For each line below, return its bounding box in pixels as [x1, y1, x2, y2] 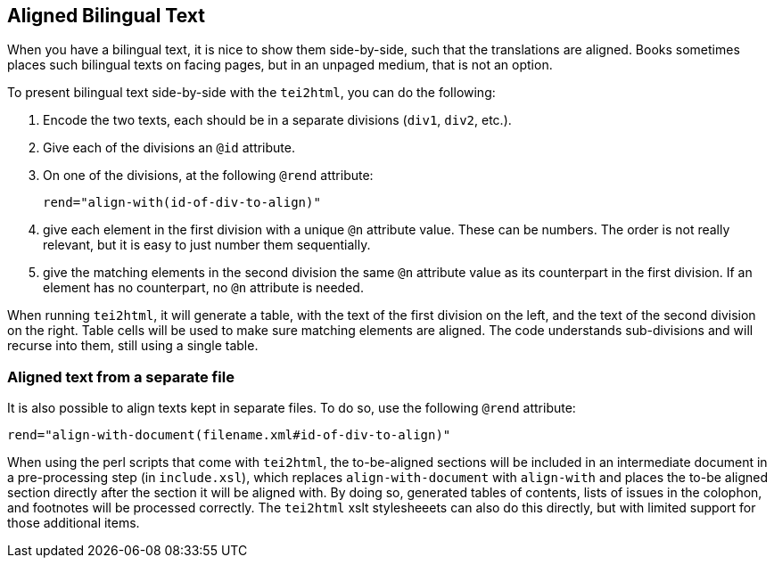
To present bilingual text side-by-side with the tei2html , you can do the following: [7, 85, 496, 101]
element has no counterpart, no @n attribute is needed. [43, 280, 364, 296]
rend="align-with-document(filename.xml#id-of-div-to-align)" [7, 428, 451, 443]
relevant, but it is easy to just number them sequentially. [43, 237, 371, 253]
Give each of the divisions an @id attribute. [43, 140, 295, 156]
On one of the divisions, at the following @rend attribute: [43, 168, 374, 184]
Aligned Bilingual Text [7, 4, 205, 27]
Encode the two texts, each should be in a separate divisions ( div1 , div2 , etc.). [43, 112, 512, 128]
